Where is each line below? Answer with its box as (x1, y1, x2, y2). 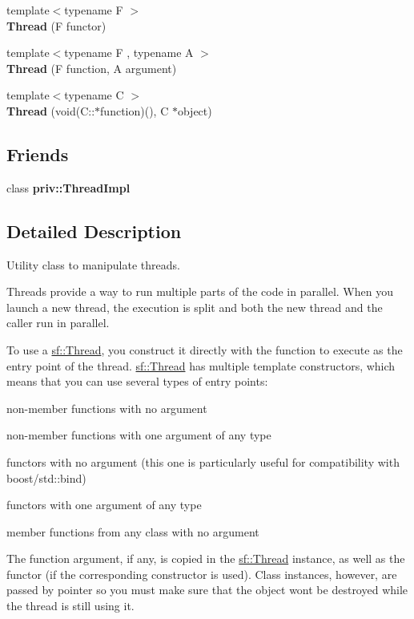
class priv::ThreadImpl (6, 179, 131, 196)
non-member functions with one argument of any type (6, 427, 271, 443)
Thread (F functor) (6, 17, 107, 34)
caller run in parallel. (6, 314, 110, 331)
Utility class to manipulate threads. (6, 256, 180, 273)
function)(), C (100, 102, 169, 119)
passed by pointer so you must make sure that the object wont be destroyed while (6, 581, 408, 598)
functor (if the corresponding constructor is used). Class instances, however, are (6, 565, 397, 582)
